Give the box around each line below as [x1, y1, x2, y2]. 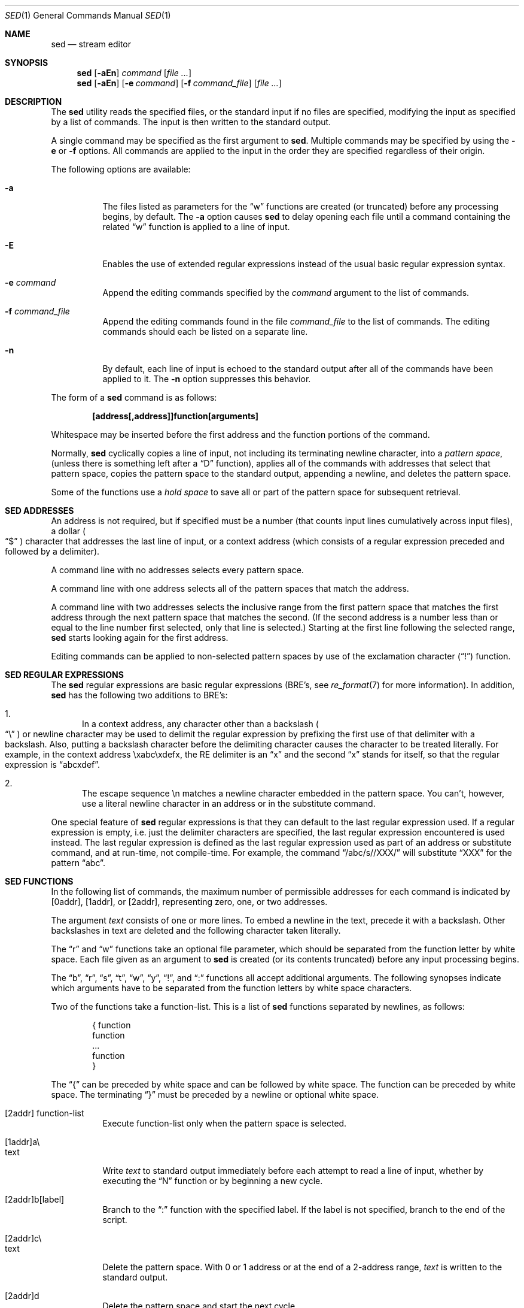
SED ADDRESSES [5, 505, 74, 516]
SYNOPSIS [5, 57, 48, 68]
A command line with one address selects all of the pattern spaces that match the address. [51, 583, 409, 594]
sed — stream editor [51, 39, 131, 49]
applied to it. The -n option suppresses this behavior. [102, 374, 311, 384]
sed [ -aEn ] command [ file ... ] [77, 68, 192, 78]
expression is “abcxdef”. [5, 759, 100, 770]
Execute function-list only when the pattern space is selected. [102, 1118, 347, 1128]
